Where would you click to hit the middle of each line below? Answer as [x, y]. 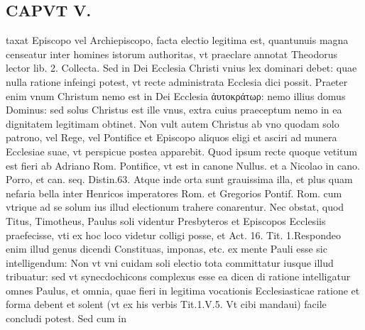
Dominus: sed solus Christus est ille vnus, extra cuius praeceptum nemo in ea [174, 110]
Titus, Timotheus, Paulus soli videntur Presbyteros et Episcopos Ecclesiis [166, 220]
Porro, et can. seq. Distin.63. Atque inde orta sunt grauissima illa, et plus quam [179, 179]
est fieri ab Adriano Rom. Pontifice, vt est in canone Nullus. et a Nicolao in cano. [183, 165]
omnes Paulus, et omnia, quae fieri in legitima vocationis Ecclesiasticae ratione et [183, 290]
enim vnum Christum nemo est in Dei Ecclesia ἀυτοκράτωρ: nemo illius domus [176, 95]
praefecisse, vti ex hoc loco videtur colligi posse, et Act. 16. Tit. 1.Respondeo [173, 235]
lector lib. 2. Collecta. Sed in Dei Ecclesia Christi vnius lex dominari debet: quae [181, 68]
